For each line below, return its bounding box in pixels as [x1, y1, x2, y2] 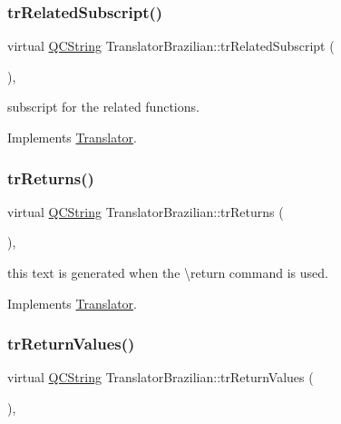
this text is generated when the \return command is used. [7, 263, 328, 281]
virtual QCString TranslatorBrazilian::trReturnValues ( [7, 368, 314, 387]
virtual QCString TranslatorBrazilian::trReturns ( [7, 202, 284, 221]
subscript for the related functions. [7, 97, 200, 116]
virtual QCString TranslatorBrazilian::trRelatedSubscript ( [7, 36, 335, 55]
